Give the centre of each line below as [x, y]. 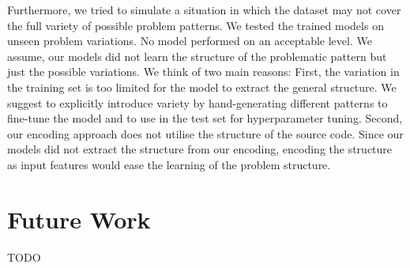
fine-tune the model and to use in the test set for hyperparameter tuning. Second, [205, 118]
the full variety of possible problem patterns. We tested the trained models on [196, 25]
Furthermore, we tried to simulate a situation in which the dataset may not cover [204, 9]
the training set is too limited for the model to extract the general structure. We [202, 87]
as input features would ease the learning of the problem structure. [169, 164]
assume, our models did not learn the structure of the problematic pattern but [197, 56]
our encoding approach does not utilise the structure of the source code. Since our [205, 133]
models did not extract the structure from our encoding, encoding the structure [200, 149]
